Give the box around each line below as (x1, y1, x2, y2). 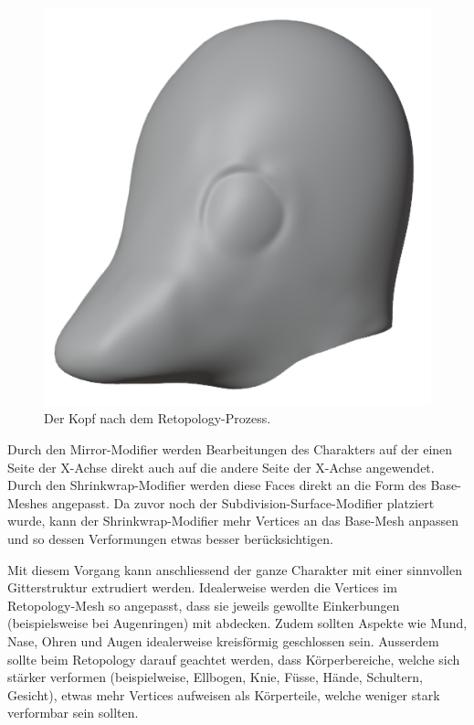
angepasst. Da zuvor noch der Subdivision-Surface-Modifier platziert (51, 493, 435, 512)
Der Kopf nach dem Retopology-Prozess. (44, 409, 271, 428)
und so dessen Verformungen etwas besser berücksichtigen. (7, 528, 333, 548)
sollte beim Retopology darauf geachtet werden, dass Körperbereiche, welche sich (7, 649, 460, 668)
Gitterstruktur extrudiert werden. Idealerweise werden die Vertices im (7, 578, 397, 597)
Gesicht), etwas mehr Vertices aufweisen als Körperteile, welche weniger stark (7, 685, 440, 704)
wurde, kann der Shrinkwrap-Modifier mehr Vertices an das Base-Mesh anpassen (7, 511, 459, 530)
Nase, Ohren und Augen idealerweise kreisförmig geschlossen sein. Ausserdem (7, 631, 439, 650)
